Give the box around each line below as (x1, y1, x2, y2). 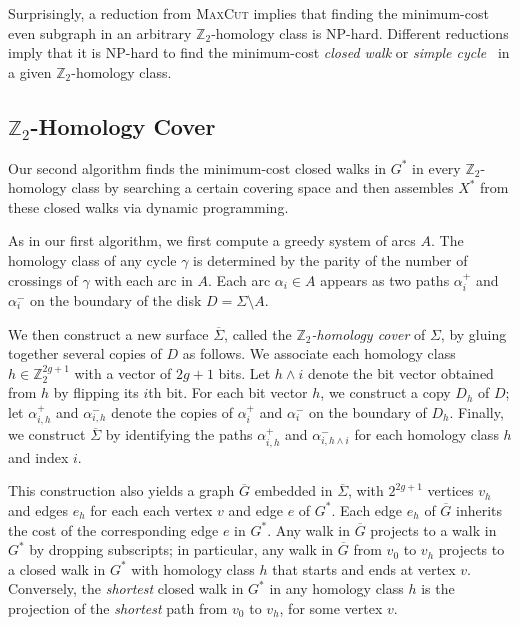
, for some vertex (279, 597, 383, 618)
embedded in (254, 480, 333, 501)
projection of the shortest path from (8, 597, 228, 618)
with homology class (131, 558, 255, 579)
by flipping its (53, 382, 139, 403)
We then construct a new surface (8, 323, 209, 344)
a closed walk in (8, 558, 106, 579)
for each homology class (354, 424, 499, 445)
